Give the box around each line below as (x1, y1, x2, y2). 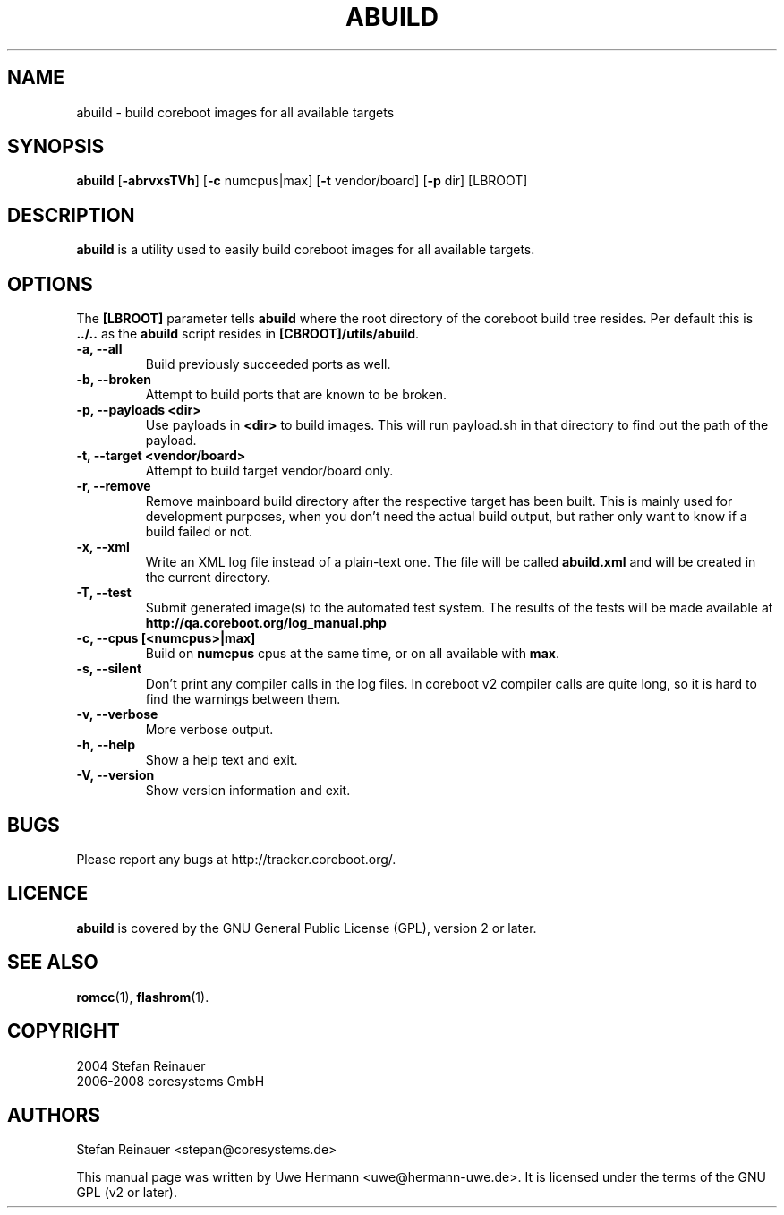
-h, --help (76, 737, 135, 753)
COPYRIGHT (7, 1020, 120, 1043)
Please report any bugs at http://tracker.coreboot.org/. (76, 851, 396, 867)
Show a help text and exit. (145, 752, 298, 768)
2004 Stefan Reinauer (76, 1057, 206, 1074)
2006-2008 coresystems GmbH (76, 1073, 265, 1089)
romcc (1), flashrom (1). (76, 988, 209, 1005)
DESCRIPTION (7, 203, 135, 227)
